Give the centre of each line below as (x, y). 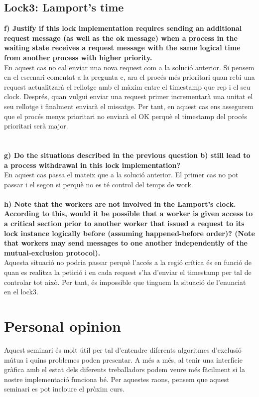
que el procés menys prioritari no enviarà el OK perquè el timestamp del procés (126, 116)
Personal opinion (63, 326)
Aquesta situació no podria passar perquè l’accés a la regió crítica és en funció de (128, 262)
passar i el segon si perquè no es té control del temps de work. (99, 184)
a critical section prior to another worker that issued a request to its (124, 223)
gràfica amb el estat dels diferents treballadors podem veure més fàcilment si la (125, 369)
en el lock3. (21, 292)
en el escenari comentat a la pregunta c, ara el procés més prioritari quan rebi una (129, 77)
